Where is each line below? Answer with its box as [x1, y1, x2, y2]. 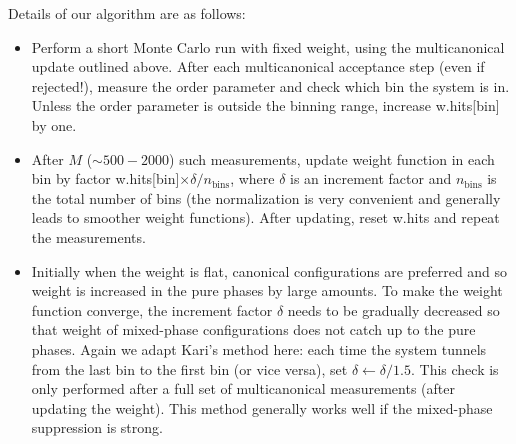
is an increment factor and [290, 168, 452, 189]
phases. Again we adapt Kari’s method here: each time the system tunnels [31, 338, 487, 359]
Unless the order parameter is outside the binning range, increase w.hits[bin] [31, 95, 500, 116]
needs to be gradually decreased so [287, 299, 500, 320]
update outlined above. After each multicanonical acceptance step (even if [31, 56, 485, 77]
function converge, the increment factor [31, 299, 273, 320]
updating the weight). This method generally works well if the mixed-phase [31, 397, 493, 418]
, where [230, 168, 275, 189]
